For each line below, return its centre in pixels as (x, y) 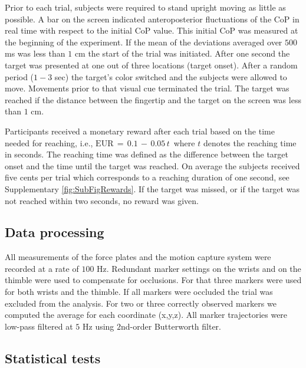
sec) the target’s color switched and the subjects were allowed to (171, 76)
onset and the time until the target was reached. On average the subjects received (152, 165)
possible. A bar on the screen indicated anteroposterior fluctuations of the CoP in (152, 19)
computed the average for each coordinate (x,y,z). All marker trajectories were (146, 315)
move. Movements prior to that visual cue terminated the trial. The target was (147, 88)
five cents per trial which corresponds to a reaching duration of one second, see (147, 177)
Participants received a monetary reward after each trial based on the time (140, 131)
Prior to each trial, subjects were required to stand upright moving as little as (145, 7)
